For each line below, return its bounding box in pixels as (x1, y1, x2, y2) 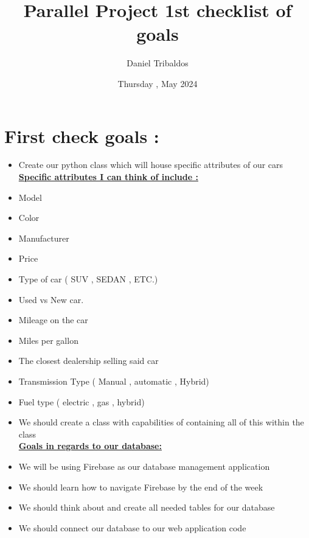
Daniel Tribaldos (127, 57, 189, 69)
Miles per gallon (18, 334, 78, 346)
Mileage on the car (18, 313, 88, 326)
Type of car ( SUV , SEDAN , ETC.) (18, 273, 158, 285)
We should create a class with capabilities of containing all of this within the (18, 416, 304, 428)
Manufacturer (18, 231, 69, 244)
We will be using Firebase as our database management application (18, 459, 270, 472)
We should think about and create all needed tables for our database (18, 501, 275, 514)
